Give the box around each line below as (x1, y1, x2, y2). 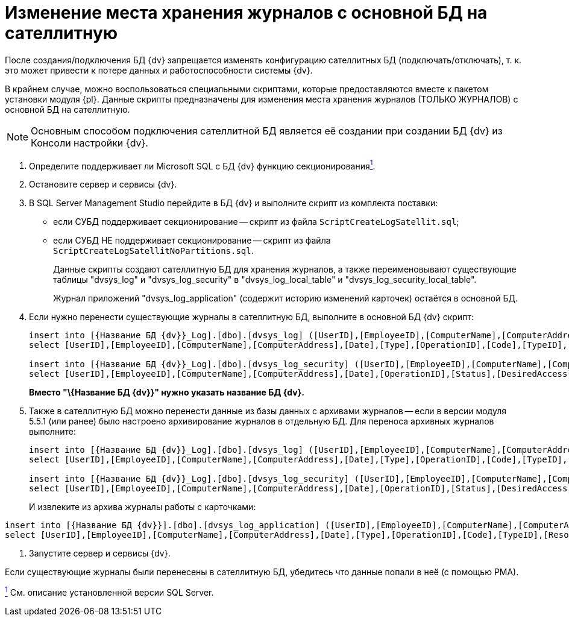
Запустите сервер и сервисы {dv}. (29, 548, 171, 559)
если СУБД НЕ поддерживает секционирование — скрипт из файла (53, 235, 331, 246)
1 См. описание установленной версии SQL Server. (5, 585, 214, 598)
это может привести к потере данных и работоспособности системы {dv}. (5, 65, 313, 75)
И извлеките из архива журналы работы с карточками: (29, 502, 256, 512)
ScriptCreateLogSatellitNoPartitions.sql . (53, 245, 254, 256)
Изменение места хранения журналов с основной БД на (5, 2, 488, 23)
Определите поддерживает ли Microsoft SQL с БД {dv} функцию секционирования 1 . (29, 159, 376, 171)
